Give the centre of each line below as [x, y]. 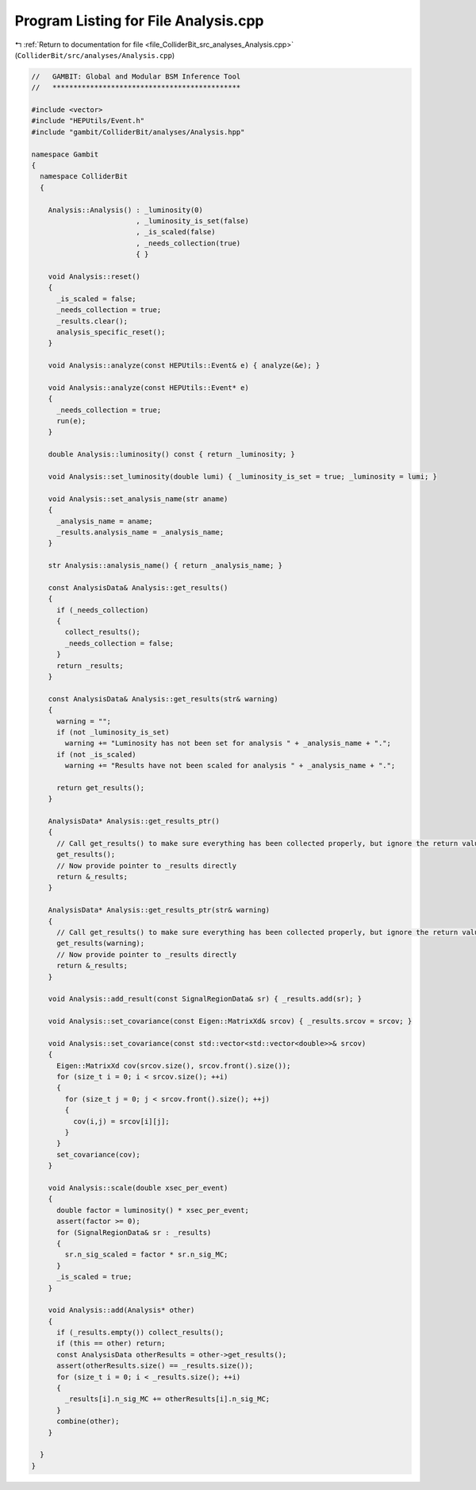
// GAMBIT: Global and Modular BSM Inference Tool [136, 76]
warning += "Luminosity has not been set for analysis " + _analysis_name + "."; [228, 743]
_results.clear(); [92, 321]
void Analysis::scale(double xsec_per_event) [138, 1188]
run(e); [71, 421]
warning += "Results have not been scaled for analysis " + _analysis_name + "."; [230, 766]
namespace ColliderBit [84, 176]
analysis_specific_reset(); [111, 332]
